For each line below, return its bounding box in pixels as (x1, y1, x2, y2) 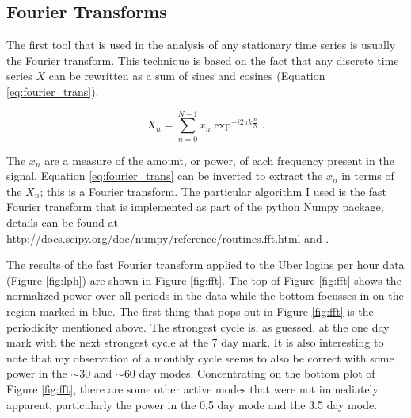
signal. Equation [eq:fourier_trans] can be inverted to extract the (6, 167, 323, 184)
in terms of (341, 167, 394, 184)
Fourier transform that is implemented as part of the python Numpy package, (6, 198, 384, 215)
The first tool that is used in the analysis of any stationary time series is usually (6, 36, 396, 53)
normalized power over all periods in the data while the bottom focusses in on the (6, 287, 404, 304)
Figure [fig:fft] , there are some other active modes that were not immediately (6, 381, 379, 397)
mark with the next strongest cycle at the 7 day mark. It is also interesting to (6, 334, 384, 351)
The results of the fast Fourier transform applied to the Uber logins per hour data (6, 256, 405, 273)
